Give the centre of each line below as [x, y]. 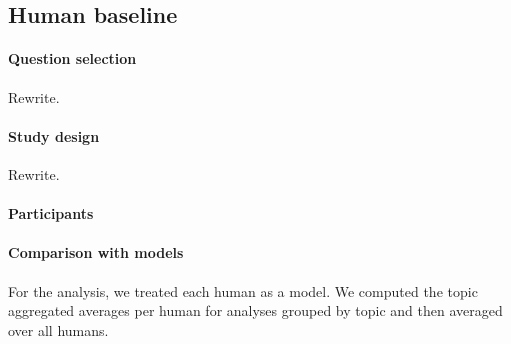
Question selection [72, 58]
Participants [51, 213]
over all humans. [58, 329]
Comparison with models [96, 252]
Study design [54, 135]
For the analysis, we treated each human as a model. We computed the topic [243, 290]
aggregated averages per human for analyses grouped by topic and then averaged [255, 310]
